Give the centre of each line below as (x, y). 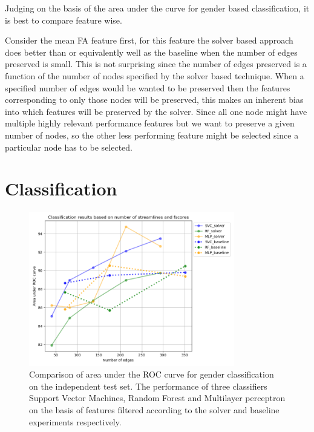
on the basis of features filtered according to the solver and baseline (154, 410)
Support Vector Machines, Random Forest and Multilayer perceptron (157, 398)
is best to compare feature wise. (64, 20)
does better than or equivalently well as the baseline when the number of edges (151, 52)
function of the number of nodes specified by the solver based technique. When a (155, 75)
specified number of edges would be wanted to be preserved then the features (148, 87)
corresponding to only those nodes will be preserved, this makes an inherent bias (154, 100)
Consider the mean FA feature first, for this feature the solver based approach (149, 40)
